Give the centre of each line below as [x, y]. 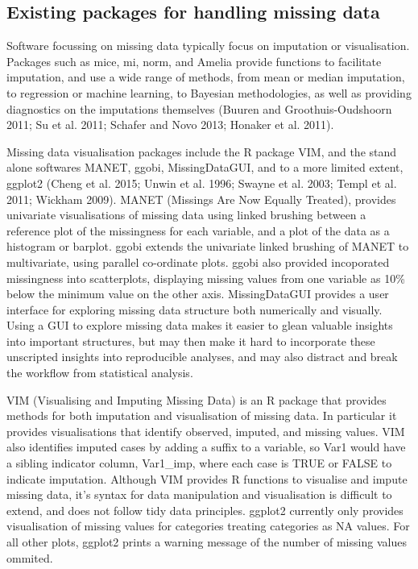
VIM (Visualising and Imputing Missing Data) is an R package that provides [197, 399]
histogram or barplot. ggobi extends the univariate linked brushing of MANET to [208, 246]
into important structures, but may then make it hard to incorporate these [191, 341]
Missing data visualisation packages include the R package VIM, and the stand [202, 151]
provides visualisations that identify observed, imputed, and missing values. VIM [206, 431]
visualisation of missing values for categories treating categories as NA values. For [208, 526]
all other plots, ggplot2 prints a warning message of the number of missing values [207, 542]
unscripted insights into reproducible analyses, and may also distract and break [202, 357]
